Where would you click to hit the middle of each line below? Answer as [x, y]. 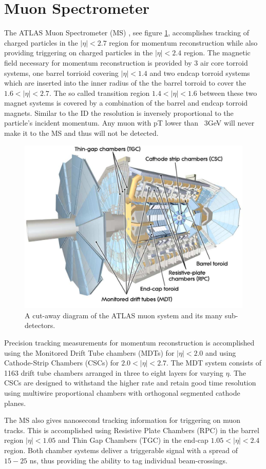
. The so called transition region [99, 93]
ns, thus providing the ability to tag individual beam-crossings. [128, 460]
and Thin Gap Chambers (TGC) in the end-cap [133, 440]
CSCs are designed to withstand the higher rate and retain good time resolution [130, 383]
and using [221, 352]
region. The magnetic [217, 53]
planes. [15, 403]
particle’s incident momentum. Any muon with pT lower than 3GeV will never [129, 123]
